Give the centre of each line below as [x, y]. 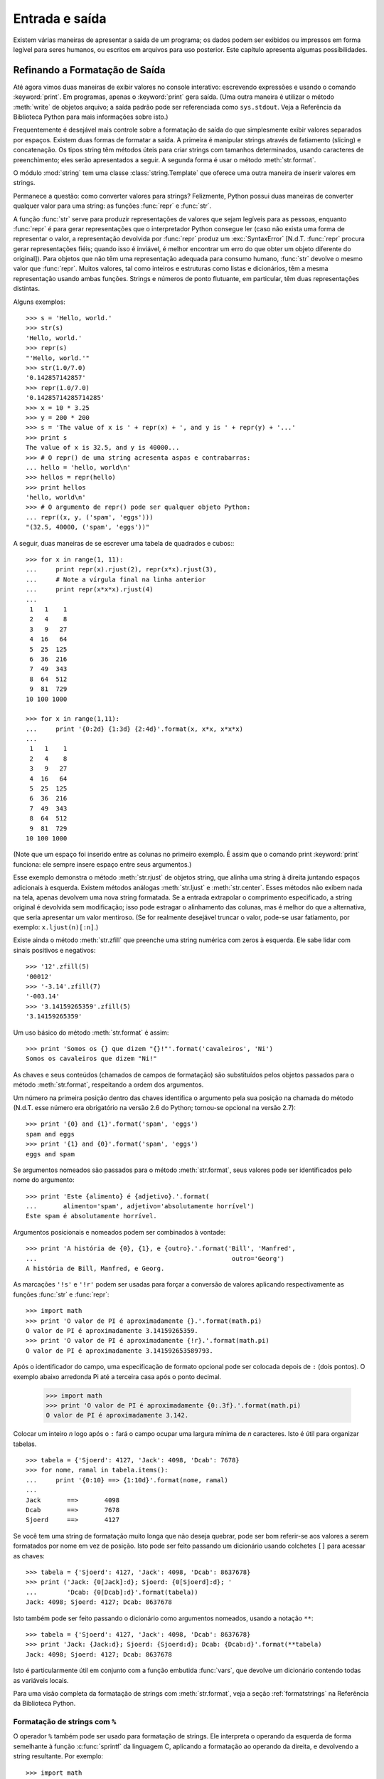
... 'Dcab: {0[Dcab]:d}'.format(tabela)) [112, 1592]
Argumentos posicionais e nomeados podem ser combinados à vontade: [119, 1232]
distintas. [27, 289]
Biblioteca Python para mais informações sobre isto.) [91, 117]
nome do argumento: [44, 1180]
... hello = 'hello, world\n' [79, 467]
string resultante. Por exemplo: [58, 1756]
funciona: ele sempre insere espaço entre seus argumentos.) [102, 864]
